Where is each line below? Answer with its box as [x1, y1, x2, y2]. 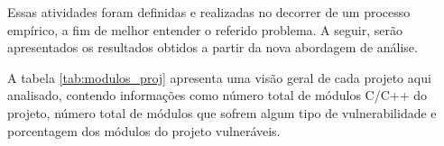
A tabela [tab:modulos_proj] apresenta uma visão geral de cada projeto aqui [7, 68, 431, 87]
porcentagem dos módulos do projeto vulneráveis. [7, 121, 281, 140]
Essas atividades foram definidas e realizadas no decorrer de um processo [7, 3, 411, 21]
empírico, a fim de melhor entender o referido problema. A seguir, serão [7, 20, 402, 39]
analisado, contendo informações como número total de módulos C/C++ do [7, 86, 428, 105]
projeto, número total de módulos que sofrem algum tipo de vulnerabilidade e [7, 103, 437, 122]
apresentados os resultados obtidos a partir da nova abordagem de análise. [7, 38, 418, 57]
